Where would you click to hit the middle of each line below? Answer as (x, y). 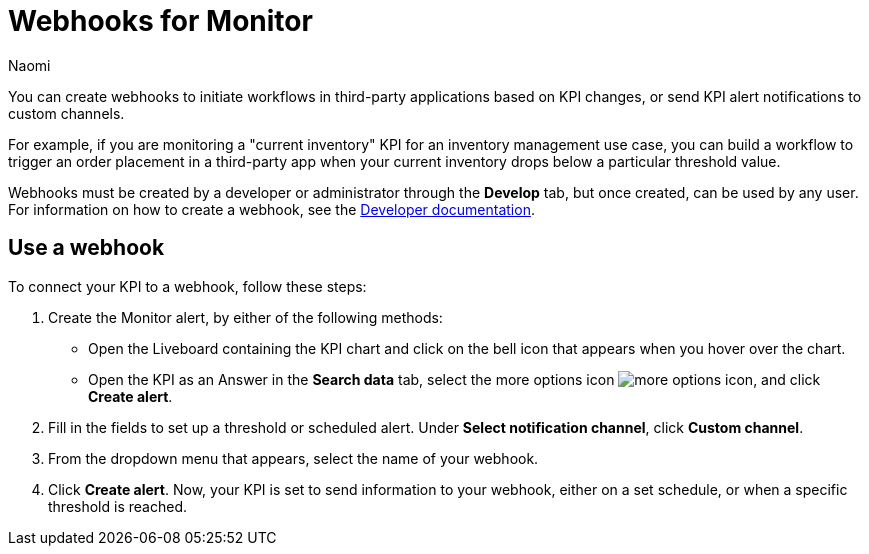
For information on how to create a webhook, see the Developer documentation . (271, 209)
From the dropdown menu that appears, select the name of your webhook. (293, 458)
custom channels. (66, 113)
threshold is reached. (117, 506)
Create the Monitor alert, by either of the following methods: (245, 317)
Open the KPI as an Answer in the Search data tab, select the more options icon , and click (454, 379)
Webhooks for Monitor (160, 21)
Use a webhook (86, 248)
